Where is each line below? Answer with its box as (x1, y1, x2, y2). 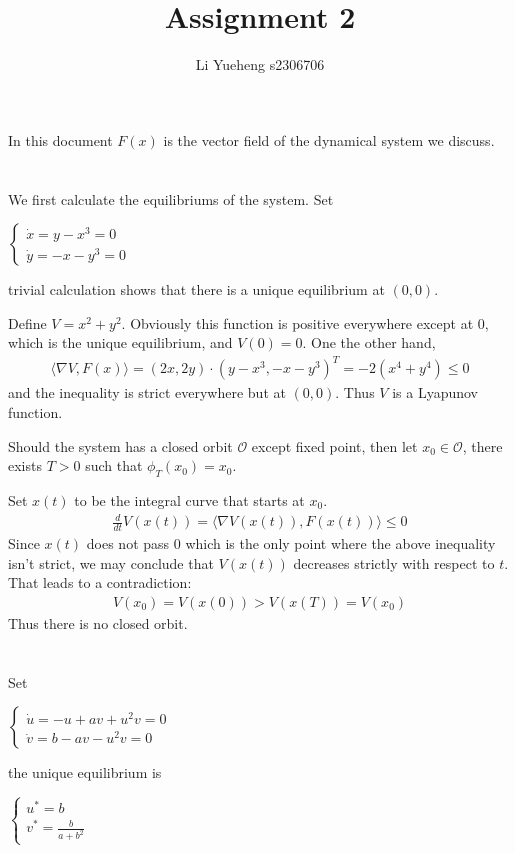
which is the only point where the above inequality (185, 532, 496, 553)
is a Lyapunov (392, 382, 479, 403)
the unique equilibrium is (8, 762, 162, 783)
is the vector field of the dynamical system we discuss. (163, 129, 495, 150)
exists (8, 455, 42, 476)
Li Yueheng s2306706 (195, 54, 325, 75)
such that (85, 455, 143, 476)
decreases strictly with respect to (293, 552, 495, 573)
